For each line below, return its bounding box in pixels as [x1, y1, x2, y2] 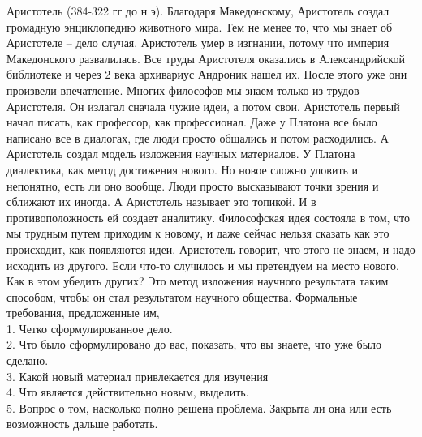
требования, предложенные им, [6, 304, 160, 321]
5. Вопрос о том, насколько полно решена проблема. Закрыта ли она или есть [6, 399, 392, 416]
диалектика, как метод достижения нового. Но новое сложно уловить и [6, 161, 359, 178]
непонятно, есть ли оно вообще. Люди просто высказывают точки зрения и [6, 177, 379, 194]
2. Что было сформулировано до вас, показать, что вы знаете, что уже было [6, 336, 382, 353]
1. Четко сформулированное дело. [6, 319, 173, 336]
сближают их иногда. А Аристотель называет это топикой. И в [6, 193, 316, 210]
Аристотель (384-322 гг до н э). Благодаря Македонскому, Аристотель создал [6, 2, 390, 19]
